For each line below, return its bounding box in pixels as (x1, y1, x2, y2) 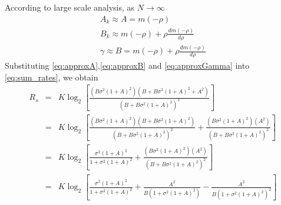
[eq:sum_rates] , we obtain (5, 70, 98, 83)
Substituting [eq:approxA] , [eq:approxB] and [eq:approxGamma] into (5, 59, 250, 71)
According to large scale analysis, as (5, 1, 135, 13)
